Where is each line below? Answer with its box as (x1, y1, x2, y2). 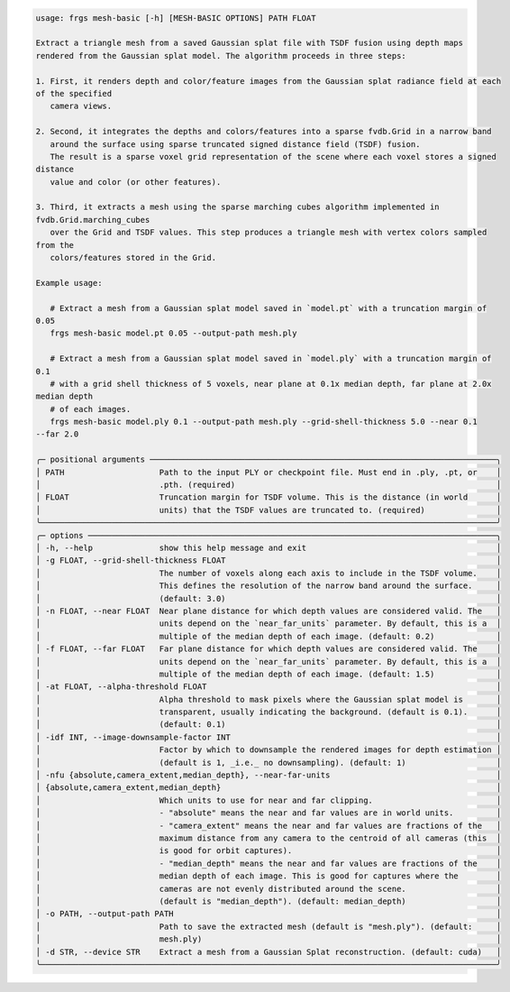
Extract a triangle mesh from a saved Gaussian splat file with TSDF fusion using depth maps (35, 38, 464, 49)
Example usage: (35, 278, 103, 288)
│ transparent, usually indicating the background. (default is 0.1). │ (35, 707, 502, 717)
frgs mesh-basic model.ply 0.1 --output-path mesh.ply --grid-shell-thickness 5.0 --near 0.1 (50, 417, 478, 427)
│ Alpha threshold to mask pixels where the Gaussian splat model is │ (35, 694, 502, 704)
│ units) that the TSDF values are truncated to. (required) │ (35, 505, 502, 515)
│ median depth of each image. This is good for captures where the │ (35, 871, 502, 881)
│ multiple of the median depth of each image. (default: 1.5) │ (35, 668, 502, 679)
